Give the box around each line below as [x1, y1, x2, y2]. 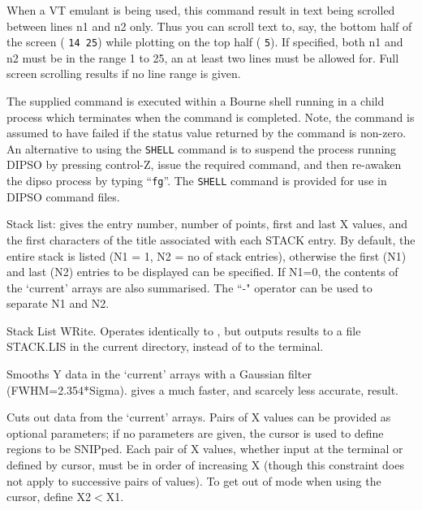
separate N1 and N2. [6, 295, 110, 312]
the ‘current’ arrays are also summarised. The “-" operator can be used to [6, 279, 372, 296]
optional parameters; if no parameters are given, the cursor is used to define [6, 424, 384, 441]
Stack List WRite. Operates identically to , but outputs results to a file [6, 322, 361, 339]
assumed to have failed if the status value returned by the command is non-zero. [6, 124, 407, 141]
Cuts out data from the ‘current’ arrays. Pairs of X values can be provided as [6, 408, 391, 426]
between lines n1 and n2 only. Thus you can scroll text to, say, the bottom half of [6, 17, 412, 34]
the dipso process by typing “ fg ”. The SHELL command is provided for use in [6, 172, 387, 189]
